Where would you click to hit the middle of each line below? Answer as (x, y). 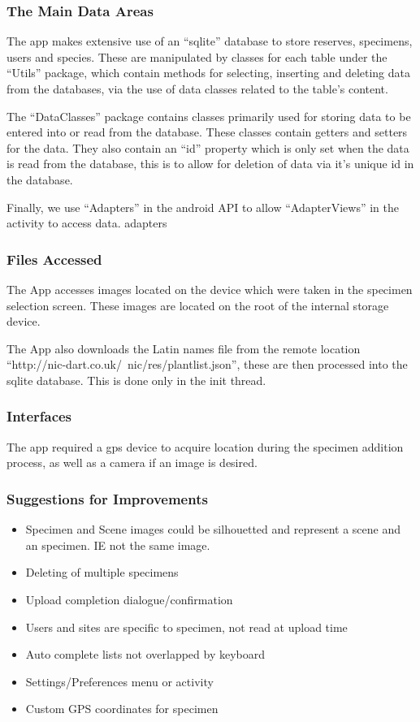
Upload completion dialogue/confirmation (129, 599)
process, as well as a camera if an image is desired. (132, 463)
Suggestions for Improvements (107, 498)
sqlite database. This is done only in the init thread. (136, 380)
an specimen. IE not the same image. (118, 545)
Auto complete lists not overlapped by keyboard (145, 654)
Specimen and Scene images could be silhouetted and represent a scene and (213, 529)
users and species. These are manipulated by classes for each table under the (197, 56)
